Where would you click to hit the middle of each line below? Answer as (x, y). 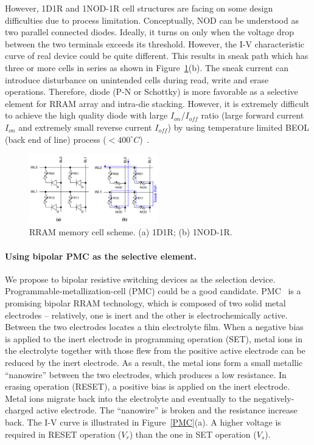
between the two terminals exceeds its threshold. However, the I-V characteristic (155, 43)
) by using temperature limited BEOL (239, 127)
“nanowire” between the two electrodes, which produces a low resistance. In (146, 374)
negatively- (274, 398)
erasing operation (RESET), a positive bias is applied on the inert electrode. (148, 386)
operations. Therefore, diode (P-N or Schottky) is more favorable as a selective (152, 91)
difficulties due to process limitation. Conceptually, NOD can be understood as (152, 20)
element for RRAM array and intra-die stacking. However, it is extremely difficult (157, 103)
